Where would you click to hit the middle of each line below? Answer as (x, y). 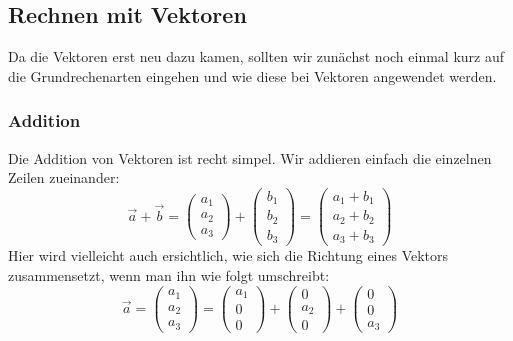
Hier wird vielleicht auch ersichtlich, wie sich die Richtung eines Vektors (228, 255)
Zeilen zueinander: (64, 177)
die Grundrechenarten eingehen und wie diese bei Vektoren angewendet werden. (252, 75)
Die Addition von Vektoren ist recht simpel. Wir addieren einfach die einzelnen (250, 157)
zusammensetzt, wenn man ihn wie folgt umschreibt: (169, 274)
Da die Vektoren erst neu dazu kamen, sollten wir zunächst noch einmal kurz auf (256, 56)
